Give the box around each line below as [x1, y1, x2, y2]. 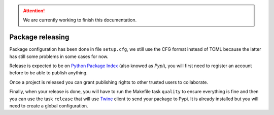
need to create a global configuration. [9, 103, 88, 109]
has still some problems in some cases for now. [9, 53, 109, 60]
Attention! [23, 8, 45, 14]
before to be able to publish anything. [9, 70, 88, 76]
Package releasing [9, 33, 70, 42]
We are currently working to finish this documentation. [23, 17, 137, 23]
